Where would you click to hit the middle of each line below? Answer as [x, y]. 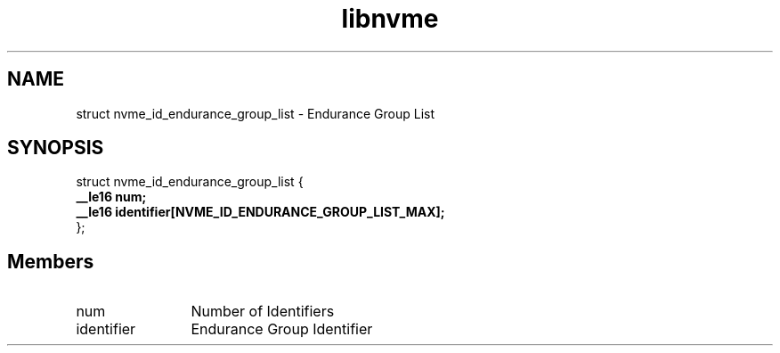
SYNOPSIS [56, 148]
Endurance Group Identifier [282, 329]
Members [51, 261]
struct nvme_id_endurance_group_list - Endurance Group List [255, 113]
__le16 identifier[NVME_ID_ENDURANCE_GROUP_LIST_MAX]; [260, 212]
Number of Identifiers [263, 312]
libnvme [390, 19]
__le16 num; [111, 197]
